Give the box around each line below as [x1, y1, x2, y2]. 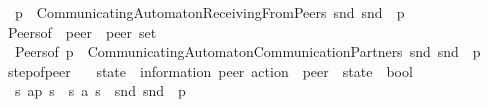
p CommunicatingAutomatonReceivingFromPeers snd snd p [14, 2, 405, 22]
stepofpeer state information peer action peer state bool [7, 60, 413, 81]
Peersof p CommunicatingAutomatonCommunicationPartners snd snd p [14, 41, 481, 62]
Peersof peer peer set [7, 21, 157, 42]
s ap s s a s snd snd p [14, 80, 186, 101]
